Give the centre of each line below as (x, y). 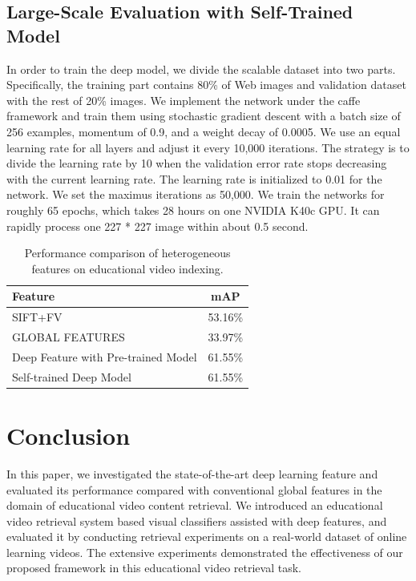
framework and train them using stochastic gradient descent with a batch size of (204, 116)
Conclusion (69, 435)
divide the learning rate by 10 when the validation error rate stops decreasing (197, 163)
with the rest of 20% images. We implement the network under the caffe (184, 100)
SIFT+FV (37, 317)
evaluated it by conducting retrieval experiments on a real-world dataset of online (207, 537)
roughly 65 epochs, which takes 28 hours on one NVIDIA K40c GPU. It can (193, 210)
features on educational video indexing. (127, 268)
